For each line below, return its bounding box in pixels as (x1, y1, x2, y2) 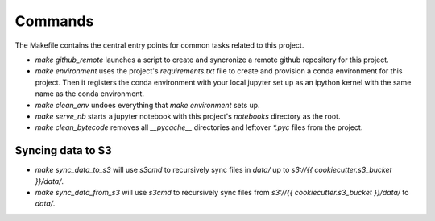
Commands (14, 12, 94, 30)
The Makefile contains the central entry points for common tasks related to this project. (14, 40, 304, 50)
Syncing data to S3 (14, 144, 112, 157)
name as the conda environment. (35, 89, 145, 98)
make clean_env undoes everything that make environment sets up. (35, 100, 261, 110)
